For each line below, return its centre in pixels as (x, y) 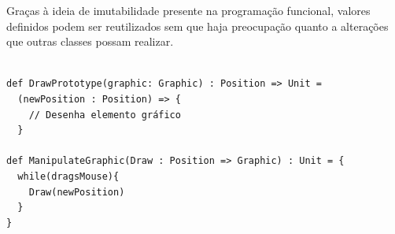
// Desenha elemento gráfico (105, 115)
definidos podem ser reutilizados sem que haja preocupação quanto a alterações (197, 26)
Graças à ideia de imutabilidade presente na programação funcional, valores (188, 10)
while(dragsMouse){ (68, 176)
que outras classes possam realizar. (90, 41)
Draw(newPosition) (77, 192)
